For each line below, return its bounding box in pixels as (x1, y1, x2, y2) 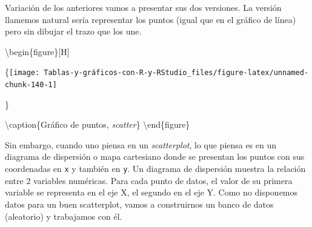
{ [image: (5, 65, 40, 78)
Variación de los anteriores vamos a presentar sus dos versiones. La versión (5, 1, 282, 13)
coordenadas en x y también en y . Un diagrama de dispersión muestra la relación (5, 162, 306, 175)
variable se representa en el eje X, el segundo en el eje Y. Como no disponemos (5, 186, 298, 199)
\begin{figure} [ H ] (5, 45, 70, 58)
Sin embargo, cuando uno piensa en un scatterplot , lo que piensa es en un (5, 138, 277, 151)
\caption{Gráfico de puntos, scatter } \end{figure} (5, 118, 190, 131)
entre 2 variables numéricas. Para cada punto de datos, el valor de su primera (5, 174, 293, 186)
